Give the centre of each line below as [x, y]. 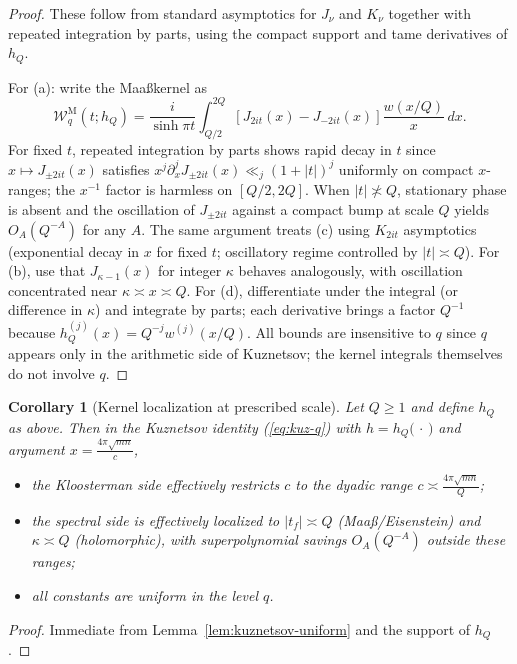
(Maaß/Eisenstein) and [409, 519]
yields [471, 209]
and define [442, 406]
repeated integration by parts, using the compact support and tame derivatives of [258, 32]
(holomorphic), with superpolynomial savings [210, 539]
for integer [190, 270]
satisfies [126, 168]
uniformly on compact [406, 168]
